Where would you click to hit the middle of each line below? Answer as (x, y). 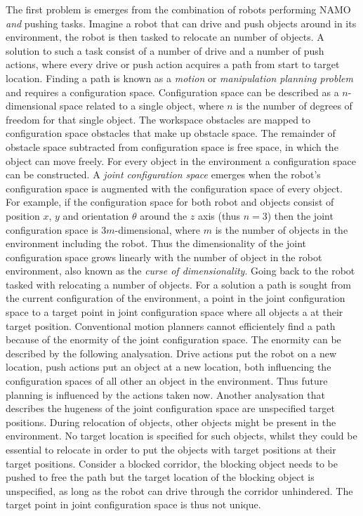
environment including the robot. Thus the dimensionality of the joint (156, 243)
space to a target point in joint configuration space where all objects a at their (174, 312)
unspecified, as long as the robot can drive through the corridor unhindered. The (179, 490)
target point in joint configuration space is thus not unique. (133, 504)
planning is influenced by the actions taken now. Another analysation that (165, 394)
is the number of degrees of (294, 106)
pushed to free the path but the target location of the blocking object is (160, 477)
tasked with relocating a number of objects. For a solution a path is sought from (178, 284)
